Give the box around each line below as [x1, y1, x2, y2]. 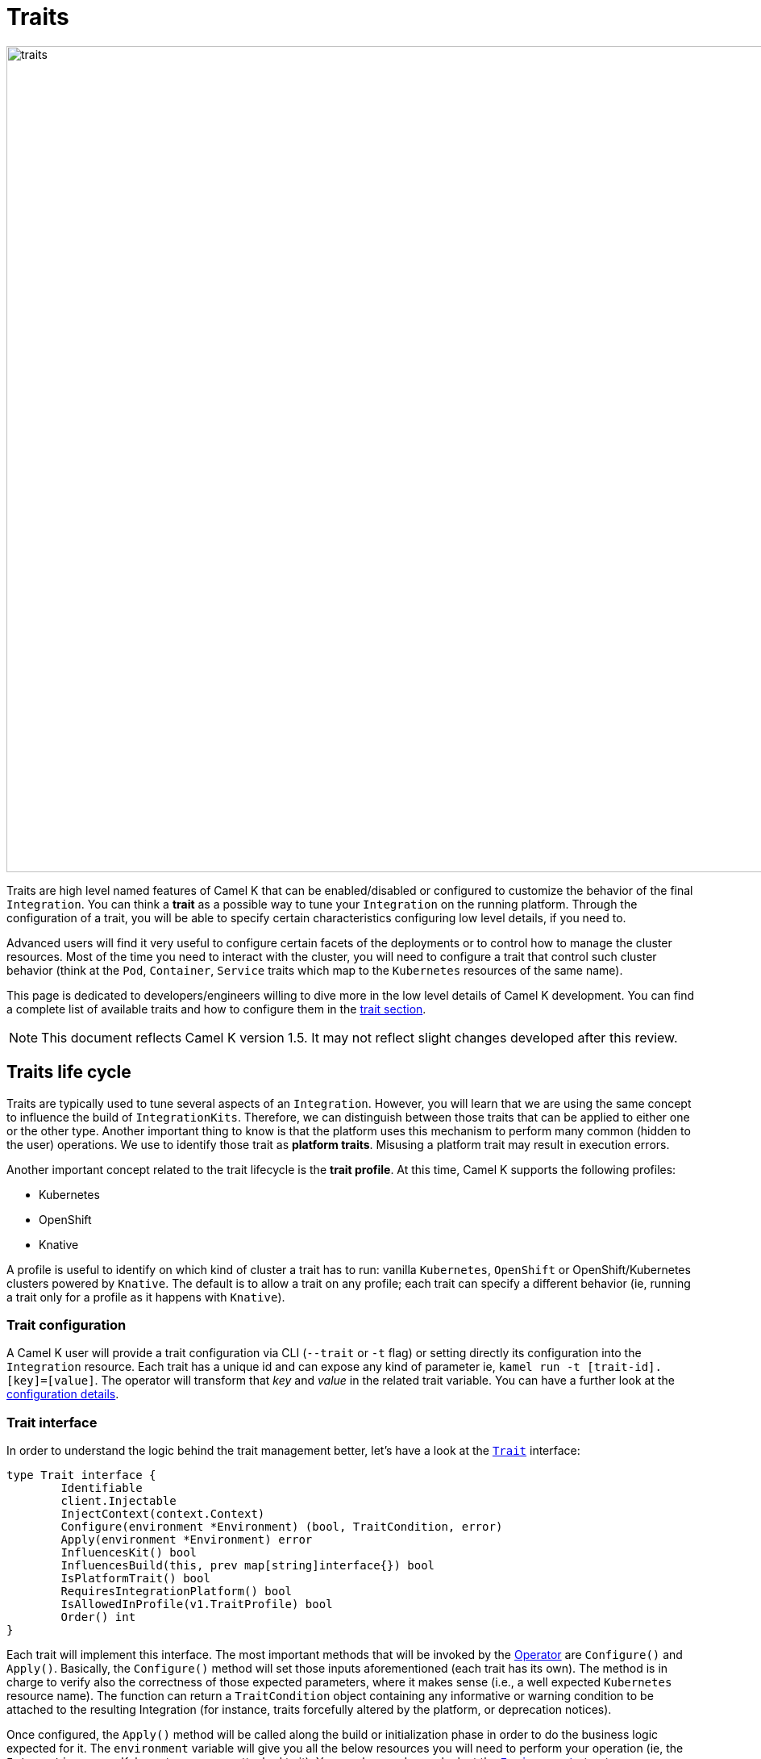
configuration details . [6, 1387, 119, 1402]
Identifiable [60, 1481, 143, 1495]
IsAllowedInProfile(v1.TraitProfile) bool [60, 1598, 333, 1611]
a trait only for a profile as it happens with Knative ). [6, 1289, 285, 1304]
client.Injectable [60, 1494, 177, 1508]
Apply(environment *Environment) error [60, 1533, 313, 1547]
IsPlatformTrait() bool [60, 1572, 210, 1586]
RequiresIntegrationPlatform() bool [60, 1585, 293, 1598]
